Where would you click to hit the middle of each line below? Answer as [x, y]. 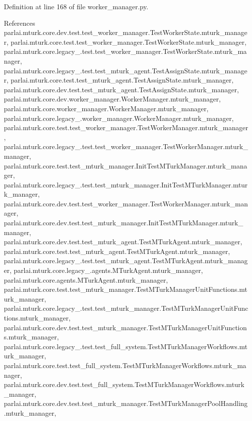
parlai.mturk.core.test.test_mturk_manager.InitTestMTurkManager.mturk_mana [126, 165]
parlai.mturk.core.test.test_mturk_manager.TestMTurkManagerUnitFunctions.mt [126, 289]
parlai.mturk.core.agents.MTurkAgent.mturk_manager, [86, 279]
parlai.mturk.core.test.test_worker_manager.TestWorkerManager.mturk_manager [126, 127]
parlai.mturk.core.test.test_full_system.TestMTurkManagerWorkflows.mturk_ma [125, 365]
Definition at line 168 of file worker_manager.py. [76, 6]
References [20, 23]
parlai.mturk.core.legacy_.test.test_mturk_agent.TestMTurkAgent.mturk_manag [126, 261]
